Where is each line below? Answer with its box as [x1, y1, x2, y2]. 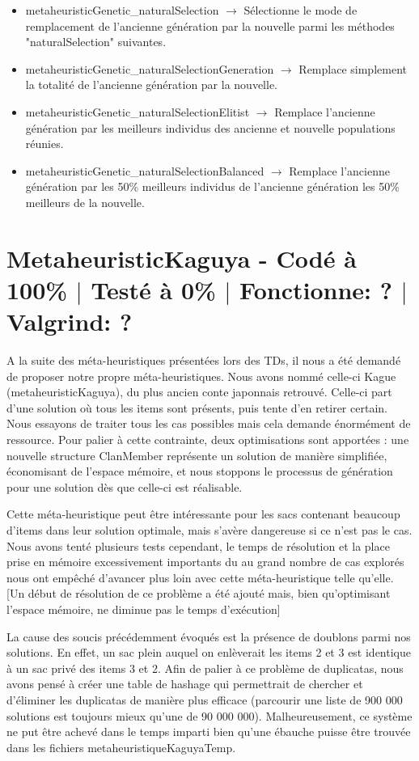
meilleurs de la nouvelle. [25, 193, 145, 210]
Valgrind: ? [6, 305, 133, 338]
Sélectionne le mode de [243, 2, 358, 18]
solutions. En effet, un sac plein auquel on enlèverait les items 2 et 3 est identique [6, 644, 411, 661]
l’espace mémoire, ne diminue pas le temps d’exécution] [6, 600, 281, 617]
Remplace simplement [298, 60, 407, 77]
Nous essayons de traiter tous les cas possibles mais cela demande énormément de [6, 415, 411, 432]
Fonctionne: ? [239, 273, 392, 306]
